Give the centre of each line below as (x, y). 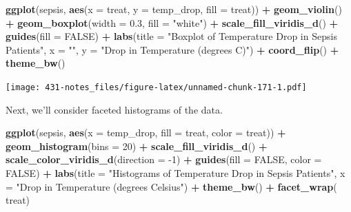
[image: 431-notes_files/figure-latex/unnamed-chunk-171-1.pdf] (156, 87)
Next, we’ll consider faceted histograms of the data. (114, 109)
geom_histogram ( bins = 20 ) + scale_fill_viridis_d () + (137, 146)
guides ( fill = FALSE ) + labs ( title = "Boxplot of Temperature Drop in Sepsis (171, 36)
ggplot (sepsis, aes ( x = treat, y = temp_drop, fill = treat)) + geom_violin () (174, 9)
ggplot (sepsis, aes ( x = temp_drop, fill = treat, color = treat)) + (146, 132)
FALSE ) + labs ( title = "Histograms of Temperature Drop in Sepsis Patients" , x (175, 173)
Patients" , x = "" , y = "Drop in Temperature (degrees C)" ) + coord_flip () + (172, 49)
